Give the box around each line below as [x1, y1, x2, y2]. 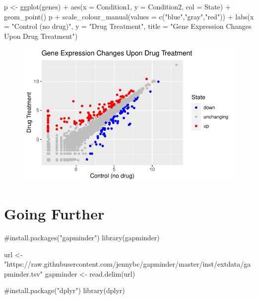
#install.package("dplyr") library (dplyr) [4, 285, 125, 296]
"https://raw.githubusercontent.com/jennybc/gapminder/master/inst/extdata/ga [4, 259, 251, 269]
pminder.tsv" [4, 268, 43, 279]
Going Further [4, 203, 105, 223]
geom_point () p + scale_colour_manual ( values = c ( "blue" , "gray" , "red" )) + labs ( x [4, 11, 254, 21]
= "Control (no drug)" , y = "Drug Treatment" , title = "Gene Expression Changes [4, 21, 252, 31]
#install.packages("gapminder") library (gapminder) [4, 232, 160, 242]
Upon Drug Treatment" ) [4, 30, 78, 41]
